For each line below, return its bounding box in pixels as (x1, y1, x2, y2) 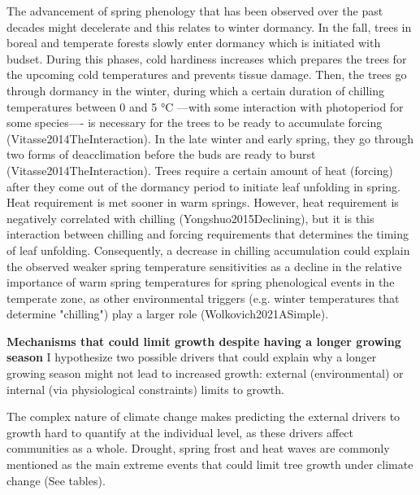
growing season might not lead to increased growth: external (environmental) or (6, 365, 404, 382)
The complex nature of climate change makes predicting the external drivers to (6, 408, 401, 425)
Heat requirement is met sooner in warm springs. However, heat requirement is (6, 194, 399, 211)
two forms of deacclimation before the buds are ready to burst (6, 146, 316, 163)
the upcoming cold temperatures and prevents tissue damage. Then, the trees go (6, 66, 407, 83)
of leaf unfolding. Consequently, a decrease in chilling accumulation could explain (6, 241, 410, 258)
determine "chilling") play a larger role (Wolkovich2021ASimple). (6, 305, 329, 322)
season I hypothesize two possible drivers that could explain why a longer (6, 348, 377, 366)
